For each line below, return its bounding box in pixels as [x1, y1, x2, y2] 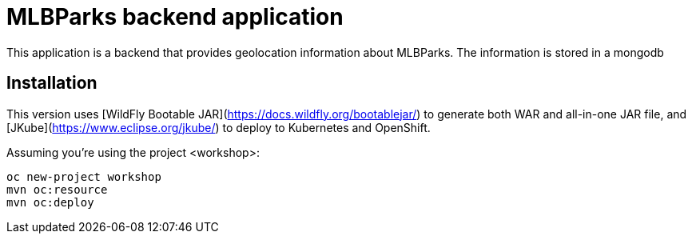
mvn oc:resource [6, 182, 108, 196]
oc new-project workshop [6, 170, 161, 183]
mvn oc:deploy [6, 195, 94, 209]
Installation [6, 73, 97, 94]
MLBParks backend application [6, 3, 344, 30]
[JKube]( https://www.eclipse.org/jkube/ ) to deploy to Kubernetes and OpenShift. [6, 120, 431, 134]
